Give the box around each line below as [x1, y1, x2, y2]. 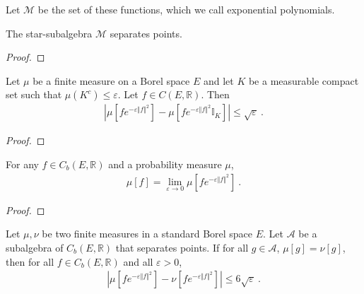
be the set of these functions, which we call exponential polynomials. [37, 2, 335, 16]
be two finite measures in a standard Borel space [42, 226, 253, 241]
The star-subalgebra [6, 25, 93, 40]
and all [123, 254, 153, 269]
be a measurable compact [248, 73, 359, 88]
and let [203, 73, 234, 88]
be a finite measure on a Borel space [33, 73, 190, 88]
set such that [6, 87, 62, 102]
